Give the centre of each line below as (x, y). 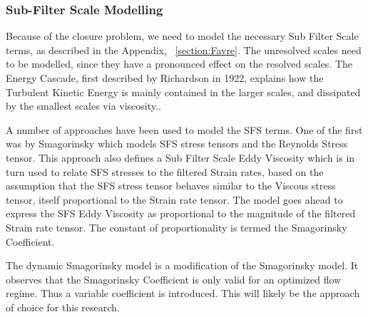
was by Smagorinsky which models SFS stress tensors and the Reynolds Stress (177, 144)
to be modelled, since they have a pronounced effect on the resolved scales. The (179, 64)
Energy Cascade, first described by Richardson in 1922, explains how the (165, 78)
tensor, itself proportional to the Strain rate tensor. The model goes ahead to (174, 199)
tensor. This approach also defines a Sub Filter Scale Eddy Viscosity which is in (180, 157)
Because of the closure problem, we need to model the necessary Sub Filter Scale (182, 36)
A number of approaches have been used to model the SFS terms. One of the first (184, 129)
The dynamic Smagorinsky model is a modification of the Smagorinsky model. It (182, 265)
